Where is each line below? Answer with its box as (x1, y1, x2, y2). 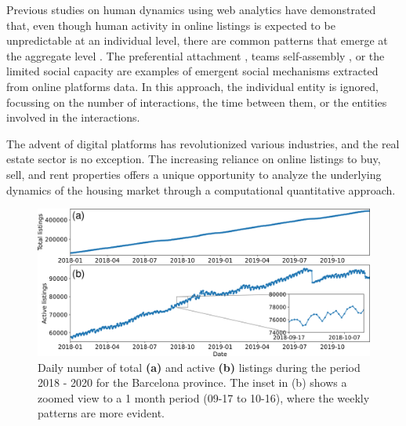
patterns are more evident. (38, 405, 165, 421)
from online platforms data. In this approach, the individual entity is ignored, (6, 78, 379, 94)
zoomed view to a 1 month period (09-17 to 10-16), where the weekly (38, 389, 370, 406)
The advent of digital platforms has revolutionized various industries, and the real (6, 135, 400, 151)
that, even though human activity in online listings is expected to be (6, 16, 335, 33)
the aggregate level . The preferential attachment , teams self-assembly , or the (6, 47, 385, 64)
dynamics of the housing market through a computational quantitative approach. (6, 181, 396, 198)
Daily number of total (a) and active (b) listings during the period (38, 359, 361, 375)
